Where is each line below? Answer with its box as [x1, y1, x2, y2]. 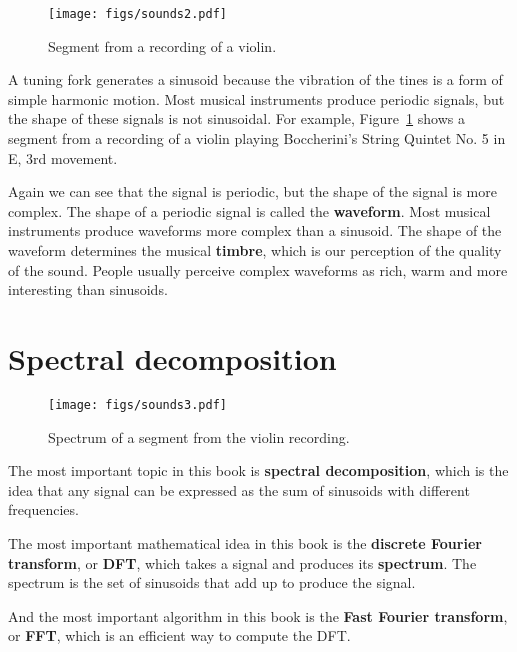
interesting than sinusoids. [8, 279, 168, 300]
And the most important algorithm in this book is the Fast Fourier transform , [8, 605, 508, 626]
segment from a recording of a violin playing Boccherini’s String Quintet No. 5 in [8, 128, 506, 149]
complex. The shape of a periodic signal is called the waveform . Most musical [8, 200, 491, 221]
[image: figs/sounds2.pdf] [48, 7, 227, 21]
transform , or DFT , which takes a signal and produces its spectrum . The [8, 552, 477, 573]
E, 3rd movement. [8, 147, 118, 168]
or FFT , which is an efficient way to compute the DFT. [8, 625, 351, 646]
